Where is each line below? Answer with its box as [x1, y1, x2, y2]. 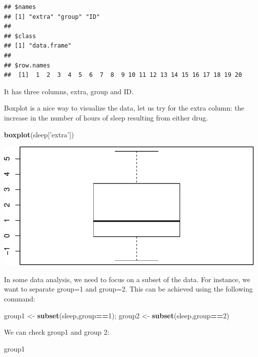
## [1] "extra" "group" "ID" [4, 13, 100, 20]
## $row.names [4, 61, 51, 69]
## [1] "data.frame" [4, 42, 72, 50]
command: [4, 293, 35, 303]
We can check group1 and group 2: [4, 327, 110, 337]
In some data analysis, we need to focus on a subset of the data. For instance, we [4, 274, 251, 284]
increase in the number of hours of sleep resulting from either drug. [4, 112, 208, 122]
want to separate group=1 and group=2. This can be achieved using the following [4, 284, 253, 294]
